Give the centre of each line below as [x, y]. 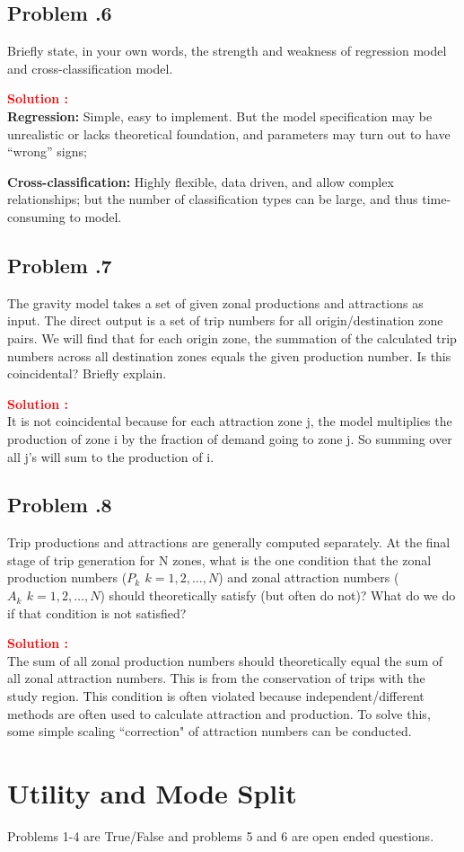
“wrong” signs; [47, 151]
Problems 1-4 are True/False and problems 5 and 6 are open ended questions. [221, 835]
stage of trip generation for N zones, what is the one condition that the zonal [219, 559]
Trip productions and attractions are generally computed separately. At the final [229, 542]
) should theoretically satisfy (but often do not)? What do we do [278, 595]
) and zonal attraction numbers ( [309, 577]
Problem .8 [60, 505]
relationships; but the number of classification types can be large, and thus [213, 199]
